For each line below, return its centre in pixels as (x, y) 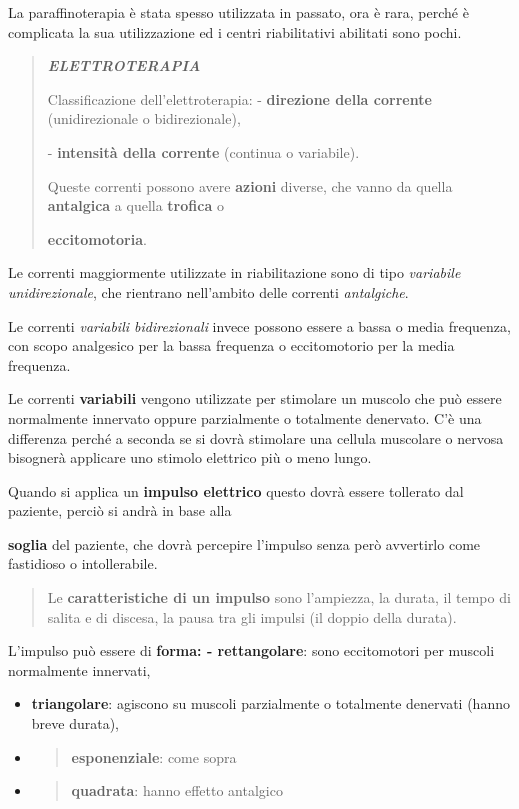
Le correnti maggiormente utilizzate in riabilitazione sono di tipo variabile (234, 272)
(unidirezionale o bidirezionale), (144, 118)
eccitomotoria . (97, 238)
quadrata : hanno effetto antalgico (177, 790)
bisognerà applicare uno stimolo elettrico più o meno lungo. (190, 457)
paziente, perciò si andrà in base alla (120, 510)
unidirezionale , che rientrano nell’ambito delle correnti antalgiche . (208, 291)
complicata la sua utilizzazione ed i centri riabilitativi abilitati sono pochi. (235, 31)
